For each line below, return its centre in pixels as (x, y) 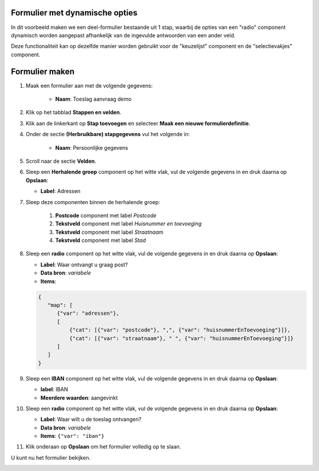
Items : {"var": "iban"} (72, 436)
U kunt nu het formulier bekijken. (51, 457)
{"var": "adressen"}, (88, 313)
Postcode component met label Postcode (106, 215)
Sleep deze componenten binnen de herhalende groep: (93, 202)
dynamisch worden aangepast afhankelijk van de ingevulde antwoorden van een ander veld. (123, 35)
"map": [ (60, 305)
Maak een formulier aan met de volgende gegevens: (89, 85)
